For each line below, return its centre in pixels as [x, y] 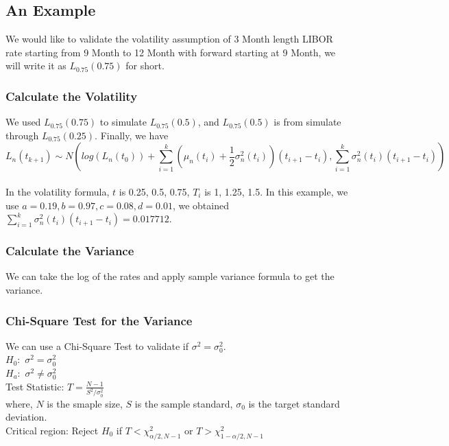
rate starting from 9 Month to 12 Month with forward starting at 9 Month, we [171, 52]
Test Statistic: [35, 386]
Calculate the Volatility [72, 96]
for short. [145, 66]
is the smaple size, [85, 403]
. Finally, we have [132, 135]
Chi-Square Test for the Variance [99, 320]
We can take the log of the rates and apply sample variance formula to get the [170, 276]
